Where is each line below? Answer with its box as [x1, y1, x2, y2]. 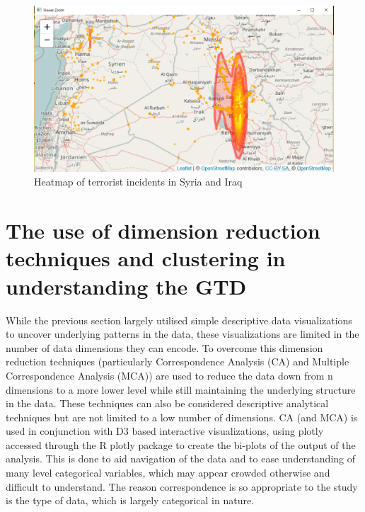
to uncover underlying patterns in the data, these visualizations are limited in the [6, 326, 359, 341]
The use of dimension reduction [6, 216, 320, 245]
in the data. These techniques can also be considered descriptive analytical [6, 396, 329, 411]
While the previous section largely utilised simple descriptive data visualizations [6, 312, 352, 327]
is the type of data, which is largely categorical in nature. [6, 493, 255, 508]
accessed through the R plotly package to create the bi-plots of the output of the [6, 437, 356, 452]
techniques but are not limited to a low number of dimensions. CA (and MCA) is [6, 409, 358, 424]
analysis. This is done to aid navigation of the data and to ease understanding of [6, 451, 356, 466]
